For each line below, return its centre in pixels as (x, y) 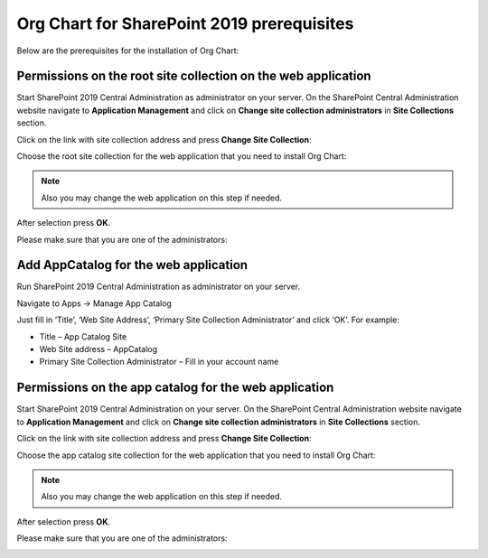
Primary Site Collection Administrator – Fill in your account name (159, 362)
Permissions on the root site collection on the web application (194, 76)
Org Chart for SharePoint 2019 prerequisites (185, 23)
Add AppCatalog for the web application (132, 265)
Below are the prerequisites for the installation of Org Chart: (128, 51)
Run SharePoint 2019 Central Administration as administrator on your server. (159, 287)
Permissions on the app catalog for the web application (175, 388)
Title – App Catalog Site (83, 336)
